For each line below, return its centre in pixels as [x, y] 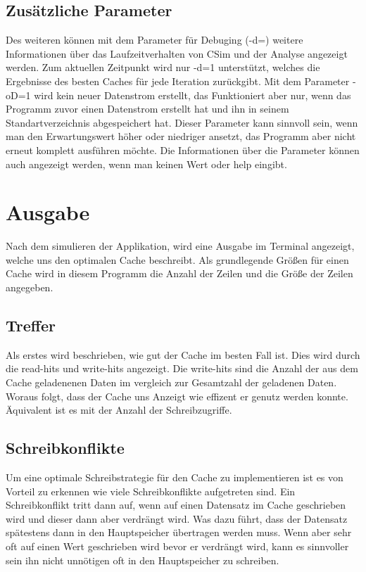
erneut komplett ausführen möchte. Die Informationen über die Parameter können [183, 150]
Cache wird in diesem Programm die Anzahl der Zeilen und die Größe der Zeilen [179, 273]
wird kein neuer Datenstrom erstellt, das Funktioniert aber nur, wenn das [193, 95]
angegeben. [30, 287]
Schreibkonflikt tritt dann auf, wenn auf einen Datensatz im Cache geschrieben [176, 505]
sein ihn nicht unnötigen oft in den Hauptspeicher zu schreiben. [143, 560]
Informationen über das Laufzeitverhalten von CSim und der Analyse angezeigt [177, 53]
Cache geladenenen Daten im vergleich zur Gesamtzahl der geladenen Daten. [171, 382]
